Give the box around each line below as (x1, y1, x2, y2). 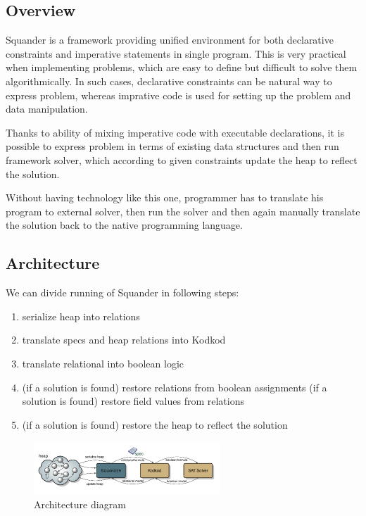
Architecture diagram (34, 496, 126, 511)
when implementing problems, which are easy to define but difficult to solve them (6, 60, 358, 75)
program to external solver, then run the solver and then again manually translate (6, 203, 360, 218)
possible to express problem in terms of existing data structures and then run (6, 139, 339, 153)
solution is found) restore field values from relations (22, 394, 244, 408)
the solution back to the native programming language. (6, 218, 243, 232)
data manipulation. (6, 101, 88, 116)
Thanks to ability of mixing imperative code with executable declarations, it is (6, 125, 344, 139)
